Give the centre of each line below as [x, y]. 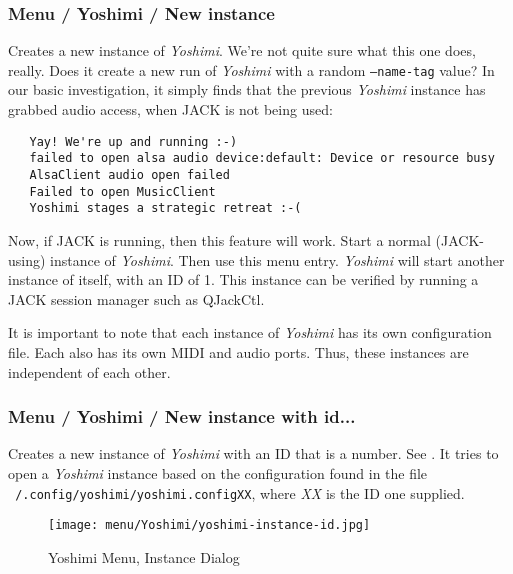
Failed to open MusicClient [122, 191]
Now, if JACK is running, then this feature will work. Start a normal [219, 239]
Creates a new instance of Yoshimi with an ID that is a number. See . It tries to [253, 453]
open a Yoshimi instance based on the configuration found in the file [218, 472]
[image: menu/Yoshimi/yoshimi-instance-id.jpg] [209, 525]
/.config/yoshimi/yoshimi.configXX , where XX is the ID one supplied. [240, 492]
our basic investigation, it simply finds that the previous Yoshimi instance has [247, 89]
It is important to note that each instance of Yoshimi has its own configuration [250, 332]
